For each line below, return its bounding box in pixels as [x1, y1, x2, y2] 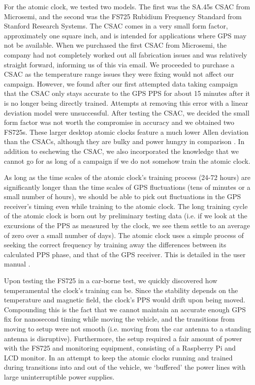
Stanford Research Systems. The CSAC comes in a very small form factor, [4, 21, 228, 31]
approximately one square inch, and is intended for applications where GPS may [4, 30, 247, 40]
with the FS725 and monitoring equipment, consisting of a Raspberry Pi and [4, 343, 236, 353]
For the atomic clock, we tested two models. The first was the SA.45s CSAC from [4, 1, 250, 11]
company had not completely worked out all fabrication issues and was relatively [4, 49, 247, 59]
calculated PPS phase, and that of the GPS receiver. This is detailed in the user [4, 249, 246, 259]
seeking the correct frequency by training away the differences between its [4, 239, 226, 250]
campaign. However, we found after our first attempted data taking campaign [4, 78, 238, 89]
